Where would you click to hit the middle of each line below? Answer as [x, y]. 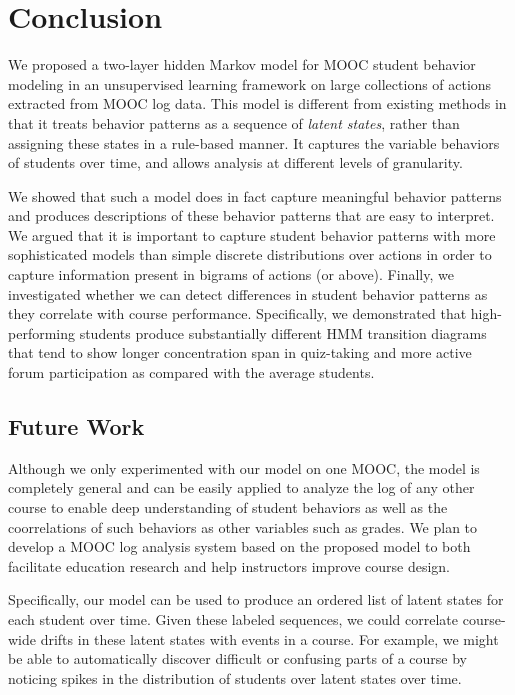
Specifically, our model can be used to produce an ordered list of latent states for [256, 599]
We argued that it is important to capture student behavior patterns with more [252, 234]
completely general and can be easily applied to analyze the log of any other [241, 487]
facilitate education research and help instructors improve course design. [229, 565]
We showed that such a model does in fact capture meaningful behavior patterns [255, 195]
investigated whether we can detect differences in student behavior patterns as [248, 293]
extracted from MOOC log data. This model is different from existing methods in [257, 103]
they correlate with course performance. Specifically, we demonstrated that [237, 313]
